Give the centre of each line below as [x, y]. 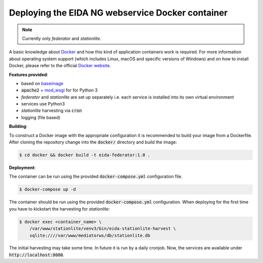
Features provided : [28, 74]
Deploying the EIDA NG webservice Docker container [118, 13]
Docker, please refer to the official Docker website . [60, 66]
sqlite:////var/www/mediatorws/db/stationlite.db [90, 235]
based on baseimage [42, 83]
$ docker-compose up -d [48, 189]
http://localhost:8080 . [37, 255]
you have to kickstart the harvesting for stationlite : [59, 209]
